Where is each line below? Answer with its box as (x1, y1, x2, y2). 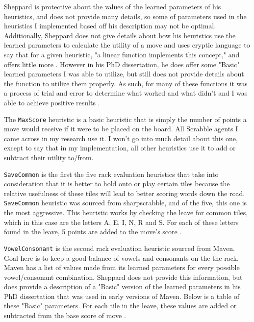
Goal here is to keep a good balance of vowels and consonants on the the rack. (4, 252, 239, 263)
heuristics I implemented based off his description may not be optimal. (4, 21, 216, 31)
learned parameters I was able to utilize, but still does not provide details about (4, 69, 244, 79)
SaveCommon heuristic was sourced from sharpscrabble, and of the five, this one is (4, 198, 247, 208)
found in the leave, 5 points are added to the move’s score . (4, 226, 182, 237)
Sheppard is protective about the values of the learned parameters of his (4, 1, 221, 11)
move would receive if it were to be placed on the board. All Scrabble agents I (4, 124, 238, 134)
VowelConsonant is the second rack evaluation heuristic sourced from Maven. (4, 243, 235, 253)
